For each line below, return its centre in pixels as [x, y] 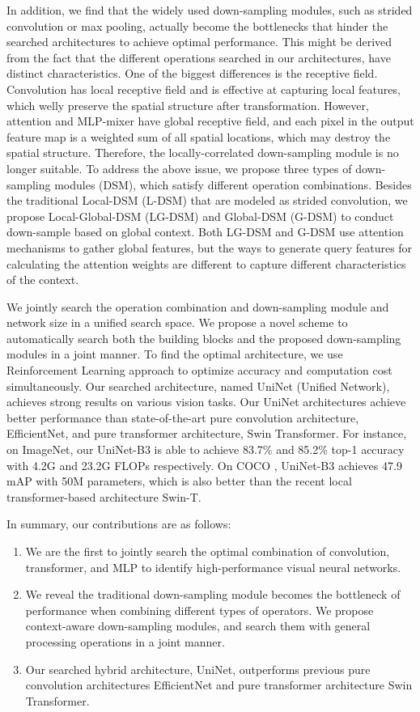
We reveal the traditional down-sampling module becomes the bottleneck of [213, 594]
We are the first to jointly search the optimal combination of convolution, [208, 551]
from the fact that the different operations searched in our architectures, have [199, 57]
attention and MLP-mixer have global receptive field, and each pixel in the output [210, 121]
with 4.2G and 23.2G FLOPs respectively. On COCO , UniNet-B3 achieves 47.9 [204, 465]
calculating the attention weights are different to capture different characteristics [206, 263]
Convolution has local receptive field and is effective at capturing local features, [204, 89]
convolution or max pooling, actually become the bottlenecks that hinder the [197, 25]
